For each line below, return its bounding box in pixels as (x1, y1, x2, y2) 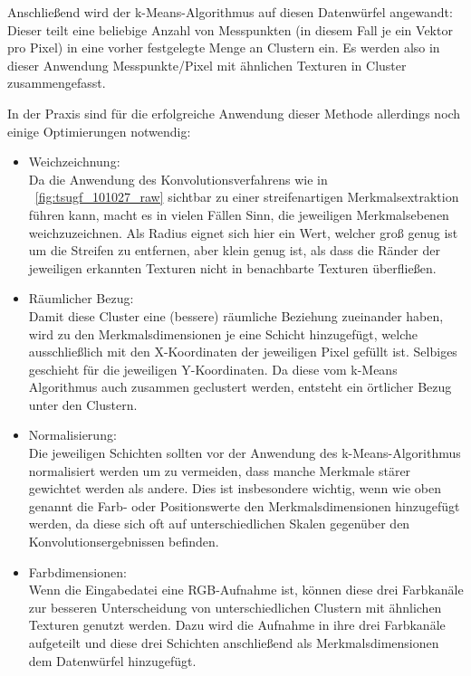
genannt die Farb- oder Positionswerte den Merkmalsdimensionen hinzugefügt (28, 496, 460, 515)
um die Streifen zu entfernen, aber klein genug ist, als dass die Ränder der (28, 241, 440, 260)
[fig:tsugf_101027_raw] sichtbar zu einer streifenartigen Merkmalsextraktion (34, 187, 459, 206)
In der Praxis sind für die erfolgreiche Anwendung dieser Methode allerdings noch (7, 103, 461, 122)
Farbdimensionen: (28, 562, 127, 581)
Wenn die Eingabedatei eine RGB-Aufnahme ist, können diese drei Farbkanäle (28, 580, 464, 599)
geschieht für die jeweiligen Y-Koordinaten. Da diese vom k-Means (28, 359, 398, 378)
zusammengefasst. (7, 73, 106, 92)
